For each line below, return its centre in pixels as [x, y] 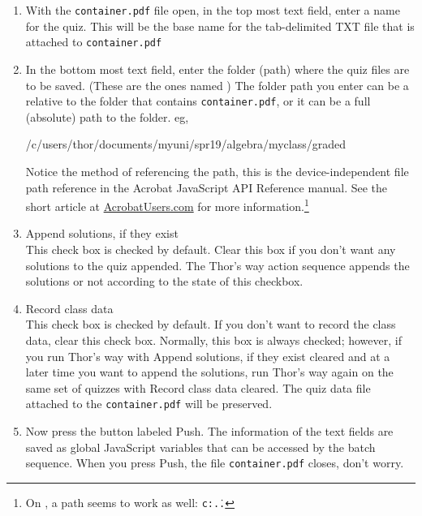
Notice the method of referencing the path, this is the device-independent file [217, 171]
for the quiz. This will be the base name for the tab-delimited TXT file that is [220, 26]
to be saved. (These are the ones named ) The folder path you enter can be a [217, 85]
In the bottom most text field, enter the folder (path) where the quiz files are [217, 69]
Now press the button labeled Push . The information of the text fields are [209, 430]
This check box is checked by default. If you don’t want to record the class [211, 324]
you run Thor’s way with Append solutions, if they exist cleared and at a [208, 356]
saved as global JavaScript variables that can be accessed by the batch [200, 447]
